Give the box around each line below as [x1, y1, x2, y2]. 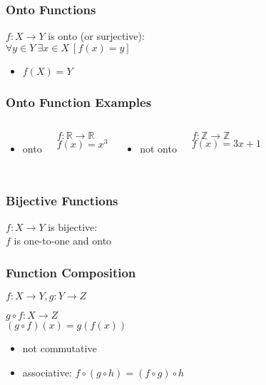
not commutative [22, 341, 97, 356]
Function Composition [6, 263, 136, 281]
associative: [22, 364, 72, 379]
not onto [140, 141, 177, 156]
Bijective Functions [6, 191, 118, 209]
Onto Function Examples [6, 93, 152, 111]
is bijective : [48, 219, 98, 234]
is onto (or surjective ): [48, 29, 145, 43]
